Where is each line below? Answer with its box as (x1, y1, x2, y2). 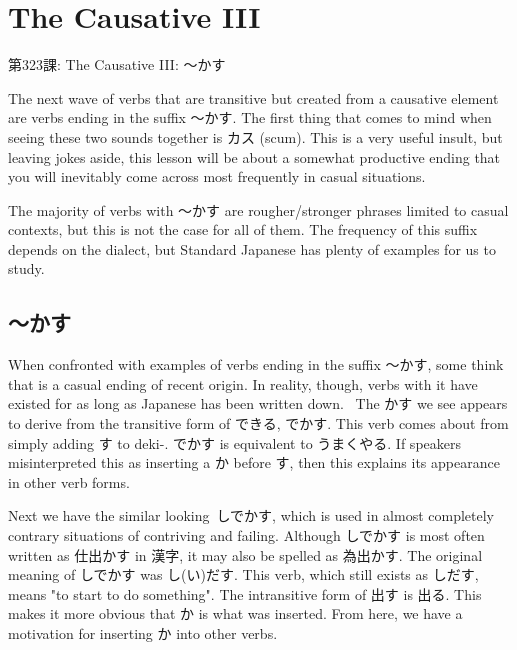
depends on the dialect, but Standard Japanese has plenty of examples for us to (8, 238, 496, 259)
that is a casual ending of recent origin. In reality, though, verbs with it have (8, 373, 478, 394)
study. (8, 258, 45, 279)
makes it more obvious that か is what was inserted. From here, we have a (8, 603, 463, 624)
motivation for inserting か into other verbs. (8, 622, 278, 643)
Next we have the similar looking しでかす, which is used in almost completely (8, 505, 494, 526)
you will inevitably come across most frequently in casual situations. (8, 166, 426, 187)
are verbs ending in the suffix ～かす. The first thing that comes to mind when (8, 107, 492, 128)
